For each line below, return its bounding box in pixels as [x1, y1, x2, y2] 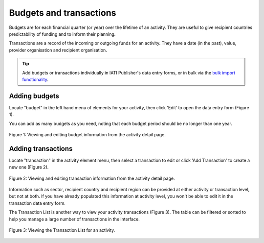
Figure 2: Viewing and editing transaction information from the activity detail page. [9, 175, 175, 181]
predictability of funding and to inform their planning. [9, 31, 116, 37]
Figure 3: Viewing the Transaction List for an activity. [9, 227, 115, 233]
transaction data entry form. [9, 200, 66, 206]
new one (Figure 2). [9, 164, 49, 170]
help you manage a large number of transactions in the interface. [9, 216, 140, 222]
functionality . [22, 76, 49, 82]
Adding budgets [9, 92, 60, 100]
